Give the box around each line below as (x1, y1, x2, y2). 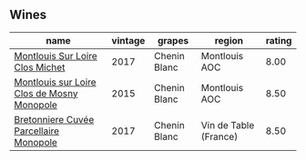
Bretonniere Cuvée (14, 113, 95, 125)
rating (265, 34, 292, 46)
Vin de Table (200, 118, 255, 131)
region (214, 34, 244, 46)
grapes (158, 34, 189, 46)
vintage (111, 34, 146, 46)
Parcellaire (14, 125, 60, 137)
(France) (200, 130, 239, 143)
